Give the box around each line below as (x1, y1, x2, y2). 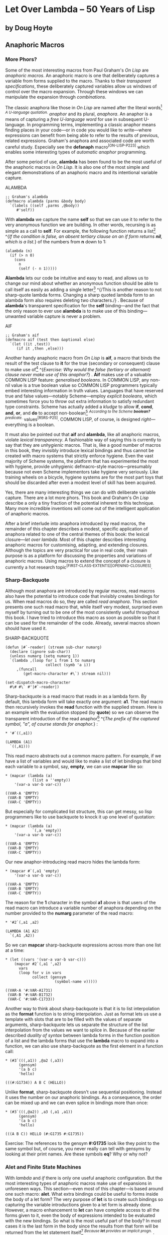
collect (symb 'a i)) (45, 662, 91, 668)
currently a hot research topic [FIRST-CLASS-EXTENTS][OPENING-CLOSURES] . (5, 563, 153, 570)
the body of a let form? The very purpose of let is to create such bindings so (5, 1196, 163, 1202)
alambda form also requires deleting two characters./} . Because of (5, 297, 144, 303)
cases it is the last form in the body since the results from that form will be (5, 1223, 158, 1229)
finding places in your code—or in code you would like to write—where (5, 127, 152, 133)
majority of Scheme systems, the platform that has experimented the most (5, 458, 159, 464)
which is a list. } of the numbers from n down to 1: (5, 238, 107, 245)
